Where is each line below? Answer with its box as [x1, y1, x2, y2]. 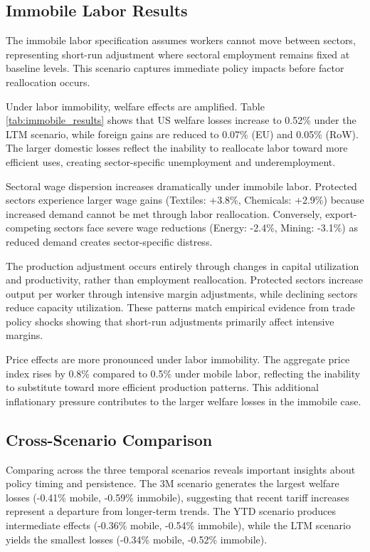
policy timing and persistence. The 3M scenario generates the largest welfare [6, 476, 339, 491]
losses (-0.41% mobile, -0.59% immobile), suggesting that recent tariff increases [6, 489, 349, 504]
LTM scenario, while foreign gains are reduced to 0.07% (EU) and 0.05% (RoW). [6, 126, 359, 141]
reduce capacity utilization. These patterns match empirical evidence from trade [6, 300, 355, 315]
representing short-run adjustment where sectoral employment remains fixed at [6, 46, 350, 61]
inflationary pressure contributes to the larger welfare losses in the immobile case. [6, 393, 361, 408]
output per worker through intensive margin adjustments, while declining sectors [6, 286, 358, 301]
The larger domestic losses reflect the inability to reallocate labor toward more [6, 140, 348, 155]
